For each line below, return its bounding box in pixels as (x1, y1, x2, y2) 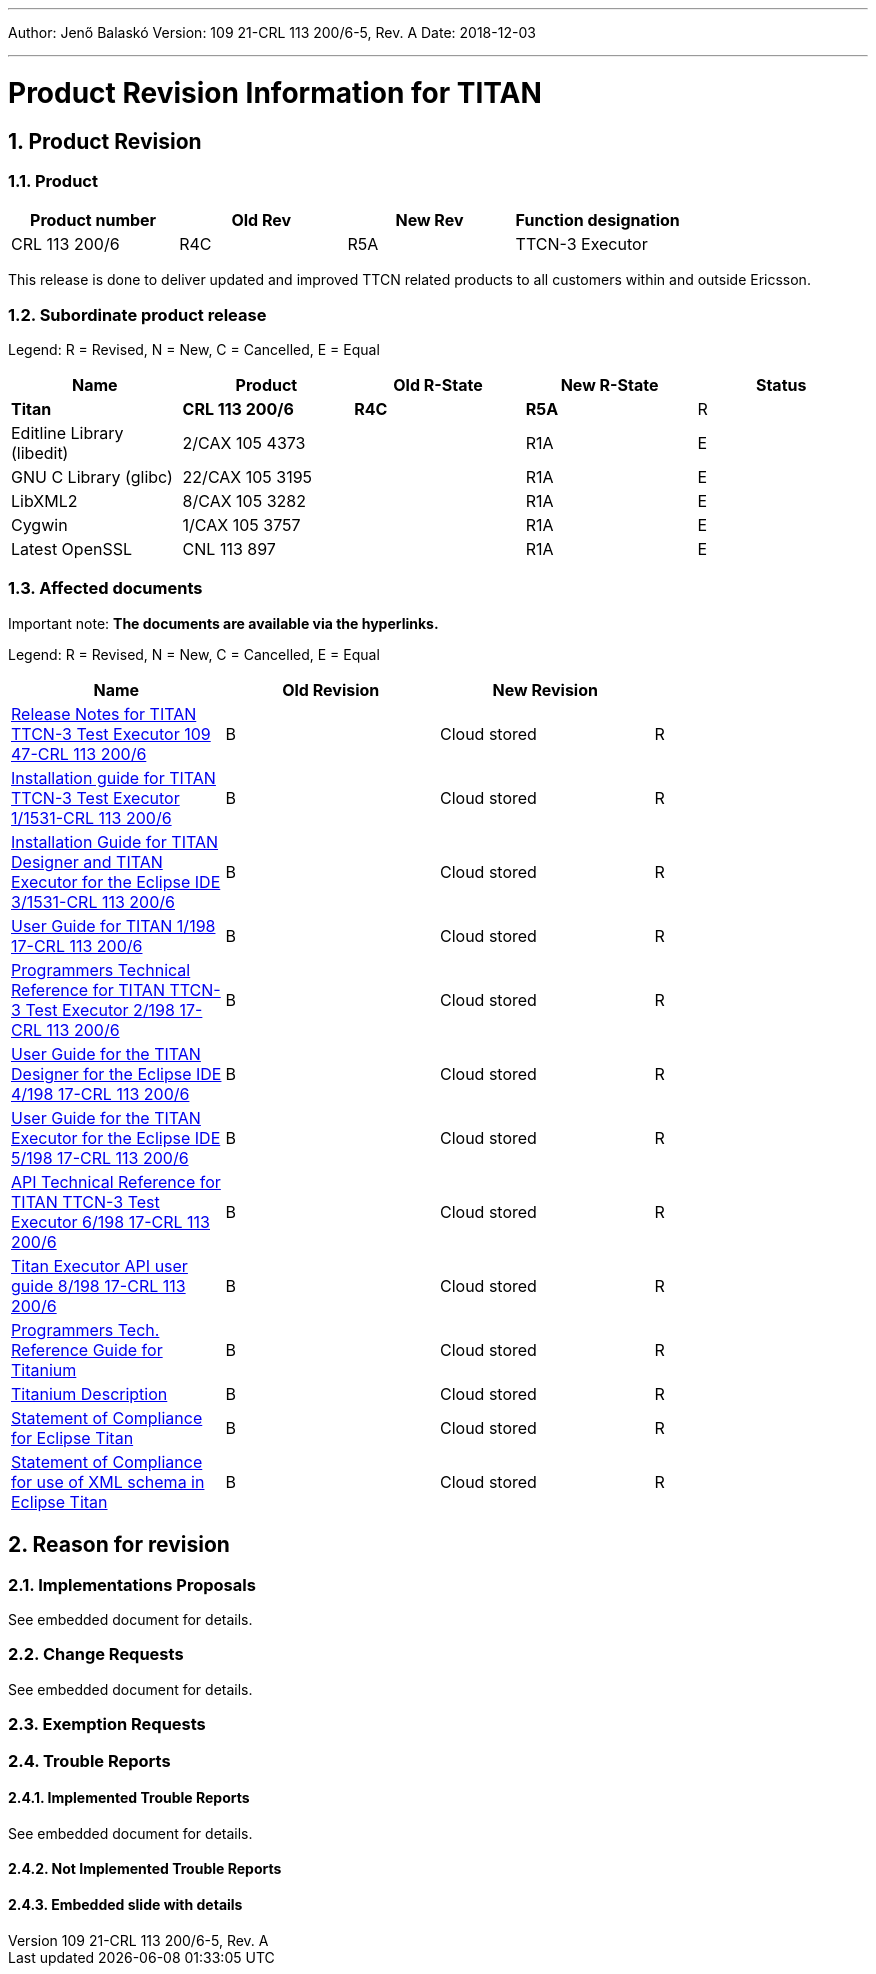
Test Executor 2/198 (25, 999, 175, 1020)
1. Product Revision (8, 128, 202, 154)
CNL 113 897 (182, 539, 276, 560)
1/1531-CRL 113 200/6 (11, 807, 172, 828)
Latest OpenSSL (11, 539, 133, 560)
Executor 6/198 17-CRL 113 (11, 1211, 210, 1232)
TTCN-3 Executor (515, 234, 648, 255)
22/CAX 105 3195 (182, 467, 313, 488)
